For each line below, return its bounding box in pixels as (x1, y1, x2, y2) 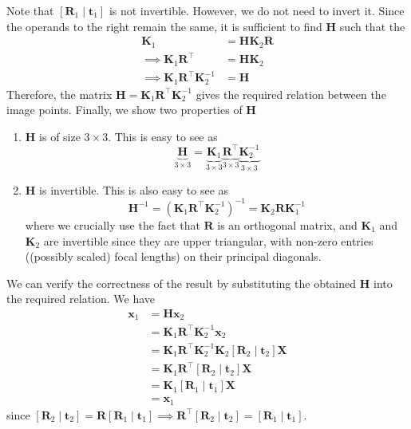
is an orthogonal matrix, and (217, 216, 358, 233)
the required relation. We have (6, 290, 156, 307)
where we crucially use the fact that (25, 216, 200, 233)
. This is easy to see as (108, 128, 218, 144)
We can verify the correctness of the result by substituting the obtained (6, 274, 357, 291)
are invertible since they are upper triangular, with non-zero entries (43, 232, 373, 249)
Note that (6, 2, 54, 18)
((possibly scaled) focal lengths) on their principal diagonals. (25, 248, 322, 265)
